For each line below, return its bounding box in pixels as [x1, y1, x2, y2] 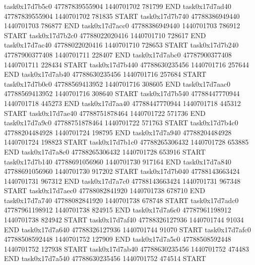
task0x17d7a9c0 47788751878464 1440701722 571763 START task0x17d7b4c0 [4, 117, 239, 128]
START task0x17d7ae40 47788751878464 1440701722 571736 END [4, 107, 206, 118]
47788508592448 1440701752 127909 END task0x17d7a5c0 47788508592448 [4, 234, 231, 244]
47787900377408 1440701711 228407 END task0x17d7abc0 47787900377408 [4, 49, 232, 59]
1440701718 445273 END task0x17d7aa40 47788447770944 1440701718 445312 [4, 98, 241, 108]
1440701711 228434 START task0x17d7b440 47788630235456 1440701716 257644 [4, 59, 249, 69]
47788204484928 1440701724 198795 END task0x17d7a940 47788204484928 [4, 127, 232, 137]
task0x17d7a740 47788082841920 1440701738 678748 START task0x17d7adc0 [4, 195, 239, 205]
